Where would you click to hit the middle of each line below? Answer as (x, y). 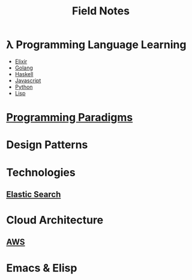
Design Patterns (47, 145)
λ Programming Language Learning (96, 45)
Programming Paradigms (70, 118)
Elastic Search (34, 194)
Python (24, 87)
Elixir (21, 61)
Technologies (41, 172)
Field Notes (101, 11)
